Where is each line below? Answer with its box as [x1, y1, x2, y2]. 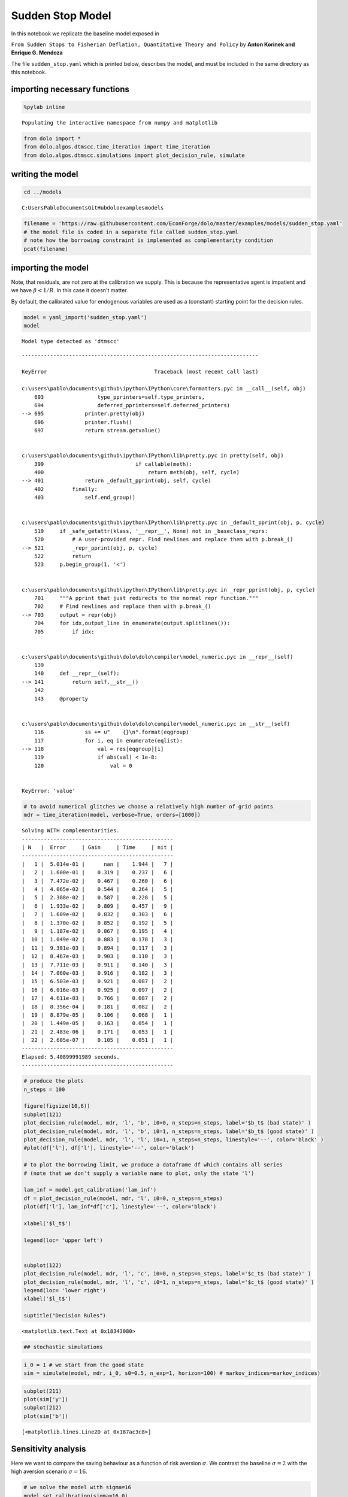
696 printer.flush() [34, 419, 133, 425]
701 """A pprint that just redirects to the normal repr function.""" [34, 595, 259, 601]
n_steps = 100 [23, 1086, 65, 1093]
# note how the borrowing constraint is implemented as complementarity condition [23, 237, 274, 244]
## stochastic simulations [23, 1344, 103, 1350]
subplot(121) [23, 1111, 62, 1118]
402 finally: [34, 486, 98, 492]
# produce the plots [23, 1078, 84, 1084]
